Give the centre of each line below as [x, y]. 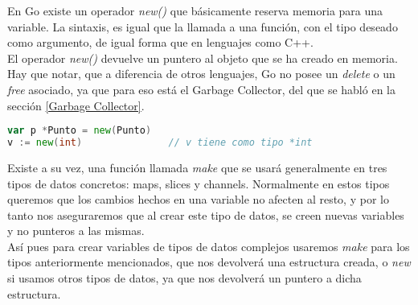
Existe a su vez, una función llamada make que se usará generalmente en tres [197, 167]
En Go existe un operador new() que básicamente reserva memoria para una [195, 10]
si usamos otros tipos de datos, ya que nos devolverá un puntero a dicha [184, 278]
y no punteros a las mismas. [76, 231]
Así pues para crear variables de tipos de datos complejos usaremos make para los [209, 246]
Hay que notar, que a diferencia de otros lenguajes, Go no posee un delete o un [201, 74]
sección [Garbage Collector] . [76, 105]
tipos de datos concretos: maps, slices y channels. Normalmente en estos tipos [199, 183]
